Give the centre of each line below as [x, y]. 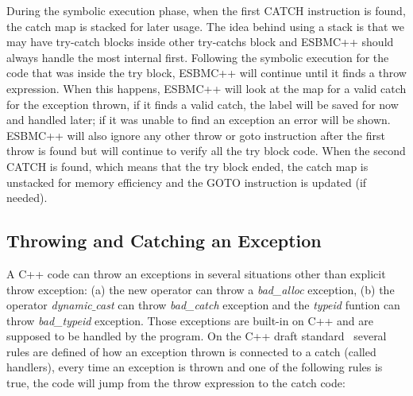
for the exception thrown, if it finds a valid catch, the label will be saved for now [203, 104]
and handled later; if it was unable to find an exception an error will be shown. [199, 120]
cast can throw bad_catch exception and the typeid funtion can [248, 305]
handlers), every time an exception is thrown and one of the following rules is [195, 367]
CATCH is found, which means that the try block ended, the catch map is [187, 166]
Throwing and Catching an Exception [164, 241]
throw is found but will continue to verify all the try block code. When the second [206, 151]
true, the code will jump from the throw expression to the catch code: [176, 383]
